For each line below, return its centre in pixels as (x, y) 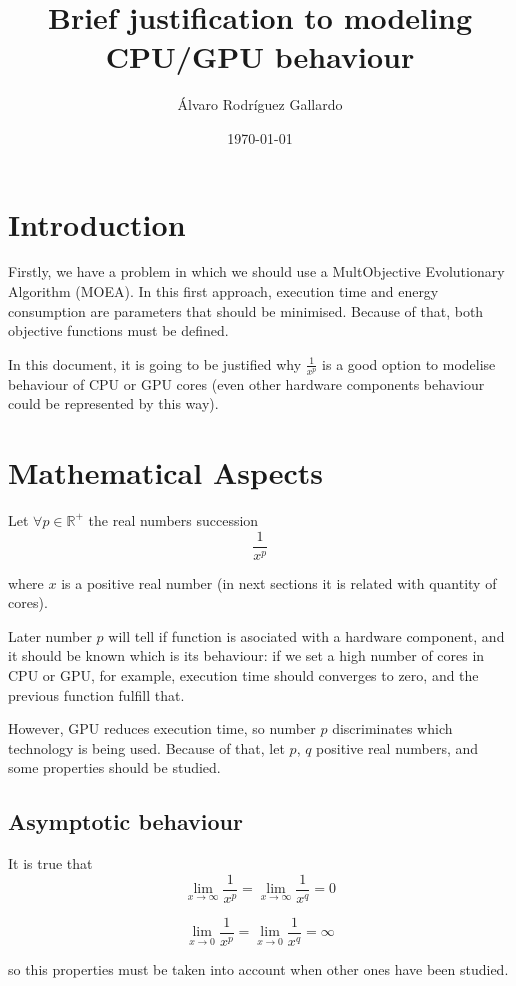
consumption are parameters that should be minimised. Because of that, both (246, 310)
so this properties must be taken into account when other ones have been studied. (258, 968)
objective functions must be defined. (118, 330)
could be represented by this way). (113, 403)
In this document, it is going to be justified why (155, 363)
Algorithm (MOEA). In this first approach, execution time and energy (223, 291)
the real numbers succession (173, 519)
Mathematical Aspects (166, 472)
